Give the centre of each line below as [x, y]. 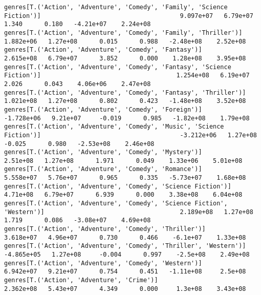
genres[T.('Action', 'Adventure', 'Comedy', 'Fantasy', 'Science [118, 67]
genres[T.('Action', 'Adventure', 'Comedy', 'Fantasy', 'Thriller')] [125, 92]
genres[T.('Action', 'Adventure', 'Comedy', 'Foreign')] [103, 109]
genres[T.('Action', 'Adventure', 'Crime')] [81, 280]
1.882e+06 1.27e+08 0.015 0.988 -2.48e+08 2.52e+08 [125, 41]
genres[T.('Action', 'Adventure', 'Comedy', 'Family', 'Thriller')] [123, 33]
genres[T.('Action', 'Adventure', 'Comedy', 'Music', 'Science [114, 127]
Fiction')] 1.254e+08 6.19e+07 [127, 76]
